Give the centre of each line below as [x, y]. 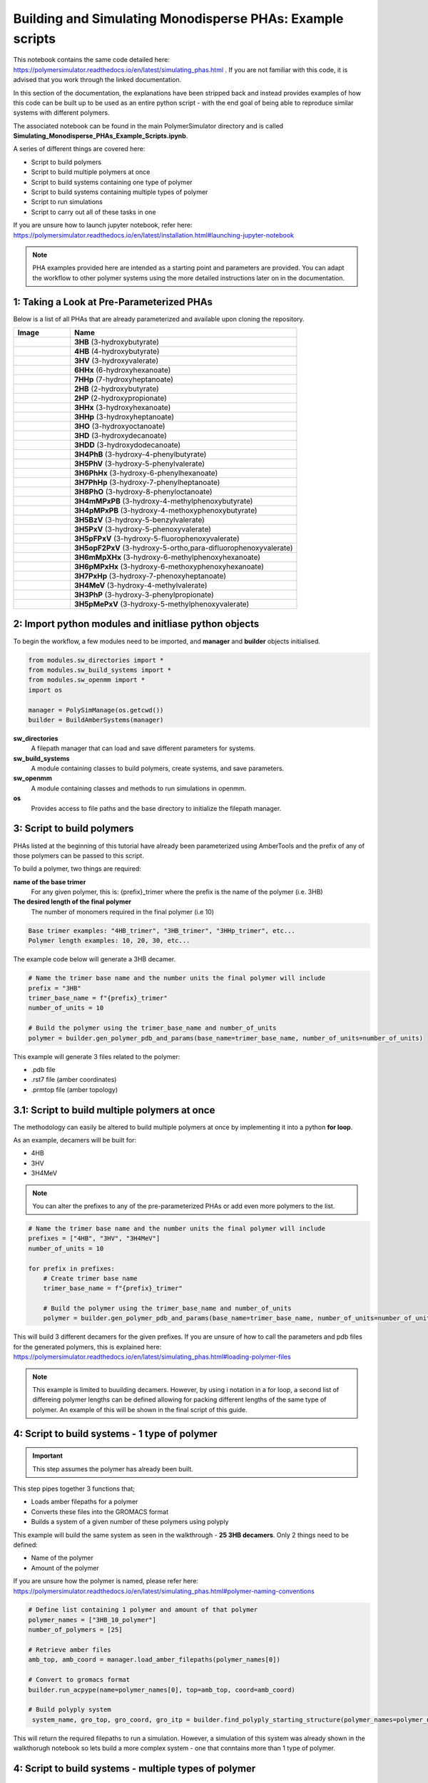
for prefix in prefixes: [72, 1268]
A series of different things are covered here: [79, 149]
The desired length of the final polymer [72, 901]
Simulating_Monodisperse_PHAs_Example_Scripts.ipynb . [101, 136]
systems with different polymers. [61, 113]
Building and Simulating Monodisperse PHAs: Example [178, 19]
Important [48, 1456]
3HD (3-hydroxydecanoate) [121, 436]
